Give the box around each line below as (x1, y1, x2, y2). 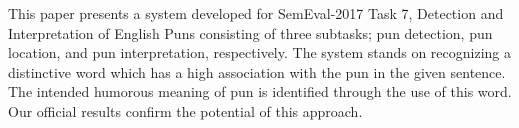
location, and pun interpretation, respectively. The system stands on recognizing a (8, 42, 512, 63)
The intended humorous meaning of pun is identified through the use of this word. (8, 81, 512, 102)
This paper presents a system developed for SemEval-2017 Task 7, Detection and (8, 3, 504, 23)
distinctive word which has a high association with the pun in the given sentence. (8, 61, 506, 82)
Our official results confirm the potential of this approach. (8, 100, 363, 121)
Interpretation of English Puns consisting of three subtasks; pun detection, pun (8, 22, 493, 43)
